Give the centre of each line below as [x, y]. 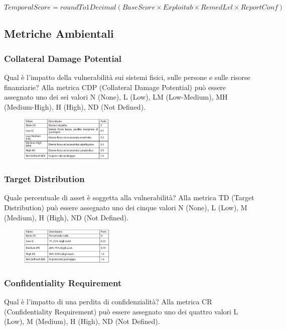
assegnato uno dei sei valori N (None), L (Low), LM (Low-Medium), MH [116, 97]
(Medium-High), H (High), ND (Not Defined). [75, 106]
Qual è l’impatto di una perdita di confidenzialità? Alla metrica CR [108, 301]
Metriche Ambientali [59, 33]
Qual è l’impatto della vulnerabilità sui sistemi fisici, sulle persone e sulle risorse [127, 77]
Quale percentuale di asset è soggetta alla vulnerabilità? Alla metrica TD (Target [129, 197]
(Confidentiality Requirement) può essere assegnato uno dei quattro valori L [121, 311]
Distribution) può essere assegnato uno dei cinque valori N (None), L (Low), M [126, 208]
